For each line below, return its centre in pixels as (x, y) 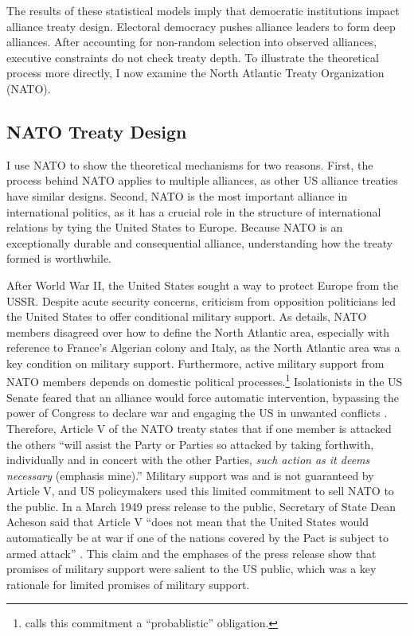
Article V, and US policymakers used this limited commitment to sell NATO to (200, 491)
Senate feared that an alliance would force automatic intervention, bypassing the (203, 397)
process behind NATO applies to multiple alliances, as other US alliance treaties (202, 180)
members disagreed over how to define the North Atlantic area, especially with (198, 332)
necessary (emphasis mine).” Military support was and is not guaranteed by (190, 475)
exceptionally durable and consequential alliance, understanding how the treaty (200, 242)
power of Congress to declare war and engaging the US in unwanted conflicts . (197, 413)
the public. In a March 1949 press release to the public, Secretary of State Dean (201, 506)
